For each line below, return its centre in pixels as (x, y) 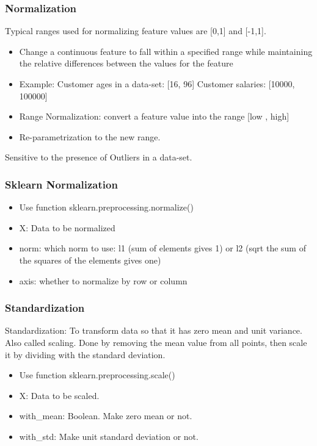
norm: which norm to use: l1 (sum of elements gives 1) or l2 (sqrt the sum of (162, 248)
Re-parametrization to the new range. (90, 136)
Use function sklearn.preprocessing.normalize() (106, 207)
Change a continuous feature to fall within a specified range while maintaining (166, 51)
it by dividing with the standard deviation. (85, 354)
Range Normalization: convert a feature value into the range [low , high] (154, 116)
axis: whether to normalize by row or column (103, 280)
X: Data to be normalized (67, 227)
